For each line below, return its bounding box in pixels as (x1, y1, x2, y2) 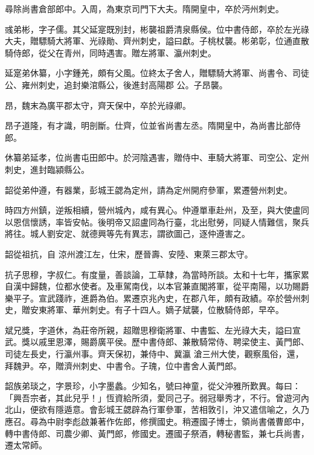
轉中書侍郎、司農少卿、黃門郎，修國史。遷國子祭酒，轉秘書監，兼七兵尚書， (5, 427, 309, 439)
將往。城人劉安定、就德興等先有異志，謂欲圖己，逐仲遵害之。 (5, 227, 250, 240)
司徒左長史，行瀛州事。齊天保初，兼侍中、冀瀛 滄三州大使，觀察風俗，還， (5, 347, 304, 360)
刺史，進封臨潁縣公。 (5, 163, 89, 175)
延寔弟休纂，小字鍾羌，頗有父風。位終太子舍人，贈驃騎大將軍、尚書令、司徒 (5, 66, 309, 79)
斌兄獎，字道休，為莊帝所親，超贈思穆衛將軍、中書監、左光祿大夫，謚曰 (5, 323, 292, 336)
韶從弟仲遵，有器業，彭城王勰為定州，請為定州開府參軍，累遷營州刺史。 (5, 183, 292, 196)
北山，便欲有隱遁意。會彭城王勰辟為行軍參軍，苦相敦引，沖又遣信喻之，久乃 (5, 403, 309, 416)
